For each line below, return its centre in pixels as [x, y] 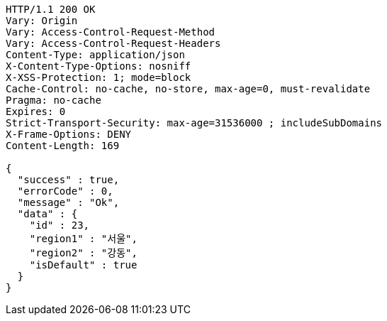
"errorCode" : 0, [65, 191]
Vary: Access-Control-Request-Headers [113, 43]
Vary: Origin [42, 21]
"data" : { [47, 214]
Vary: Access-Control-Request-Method [111, 32]
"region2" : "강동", [83, 253]
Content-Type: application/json [95, 55]
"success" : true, [68, 180]
